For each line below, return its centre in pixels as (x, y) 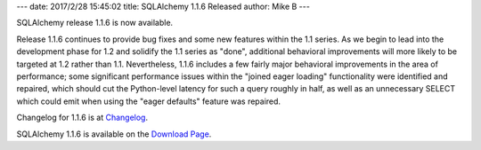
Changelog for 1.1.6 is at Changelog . (82, 118)
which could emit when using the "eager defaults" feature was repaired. (148, 101)
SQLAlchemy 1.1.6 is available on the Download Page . (114, 134)
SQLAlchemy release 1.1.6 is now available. (95, 23)
